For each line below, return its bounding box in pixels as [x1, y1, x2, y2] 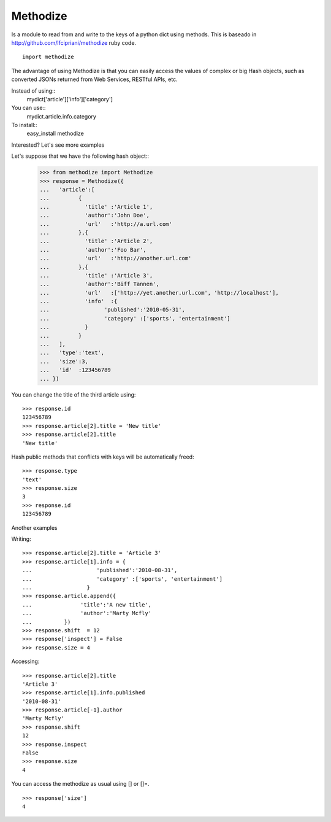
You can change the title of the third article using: [11, 390, 136, 398]
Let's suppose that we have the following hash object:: [11, 152, 150, 160]
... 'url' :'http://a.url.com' [39, 220, 173, 227]
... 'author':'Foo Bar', [39, 246, 146, 253]
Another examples [11, 524, 58, 531]
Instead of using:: [11, 87, 56, 95]
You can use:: [11, 104, 46, 112]
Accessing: [11, 657, 40, 665]
